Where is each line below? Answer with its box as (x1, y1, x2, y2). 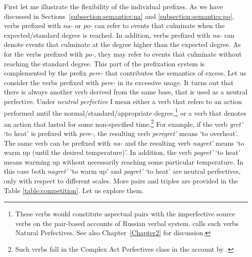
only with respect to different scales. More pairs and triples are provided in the (4, 176, 238, 185)
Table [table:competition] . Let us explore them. (4, 185, 144, 195)
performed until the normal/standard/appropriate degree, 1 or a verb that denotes (4, 106, 246, 118)
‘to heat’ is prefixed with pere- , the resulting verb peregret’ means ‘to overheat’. (4, 128, 238, 138)
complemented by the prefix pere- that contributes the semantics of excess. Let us (4, 68, 246, 78)
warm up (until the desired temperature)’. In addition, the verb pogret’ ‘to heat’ (4, 147, 240, 157)
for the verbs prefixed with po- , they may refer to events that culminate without (4, 48, 242, 59)
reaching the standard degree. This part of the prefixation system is (4, 58, 205, 68)
